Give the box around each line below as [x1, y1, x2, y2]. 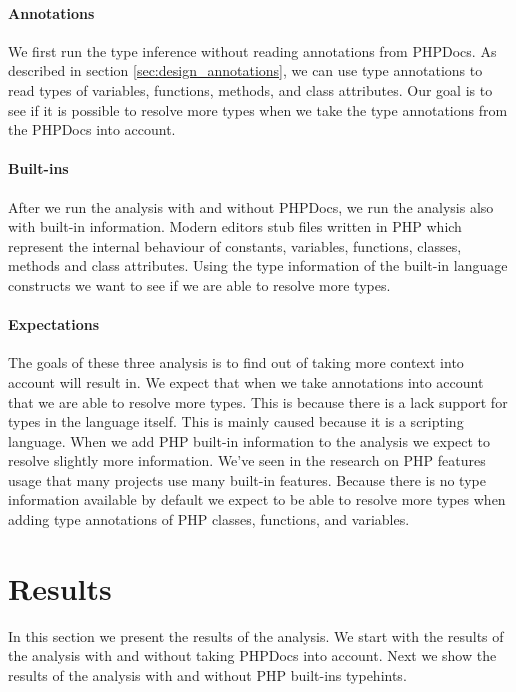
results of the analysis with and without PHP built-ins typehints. [8, 664, 407, 685]
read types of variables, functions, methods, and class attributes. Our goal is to [8, 79, 493, 100]
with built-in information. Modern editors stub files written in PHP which [8, 216, 462, 237]
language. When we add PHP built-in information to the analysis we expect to [8, 430, 491, 451]
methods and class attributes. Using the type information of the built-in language [8, 255, 508, 276]
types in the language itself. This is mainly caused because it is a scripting [8, 411, 464, 432]
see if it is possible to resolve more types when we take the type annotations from [8, 99, 508, 120]
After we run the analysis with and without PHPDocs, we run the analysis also [8, 196, 494, 217]
